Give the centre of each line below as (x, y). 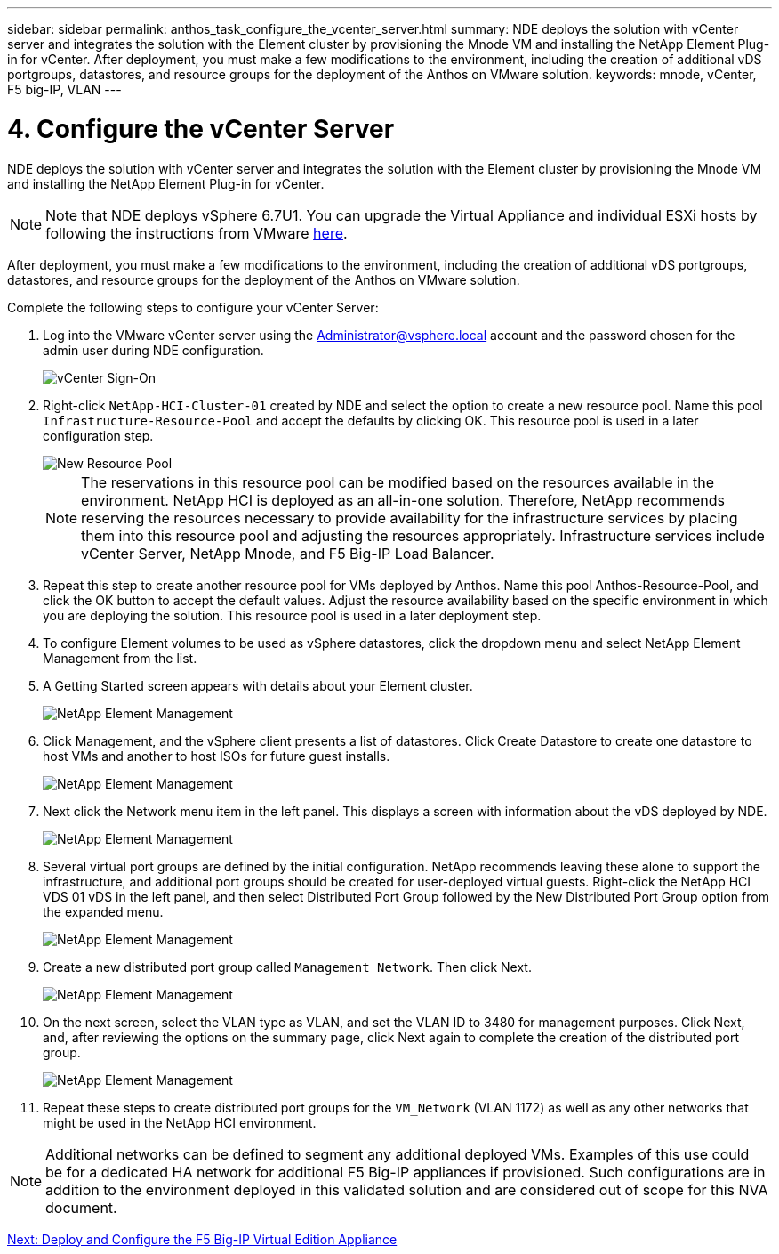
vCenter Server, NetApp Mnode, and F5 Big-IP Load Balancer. (288, 553)
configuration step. (98, 435)
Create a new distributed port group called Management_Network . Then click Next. (287, 967)
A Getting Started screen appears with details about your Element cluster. (258, 685)
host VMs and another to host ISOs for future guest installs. (217, 756)
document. (81, 1207)
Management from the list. (120, 658)
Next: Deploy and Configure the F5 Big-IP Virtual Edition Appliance (202, 1239)
